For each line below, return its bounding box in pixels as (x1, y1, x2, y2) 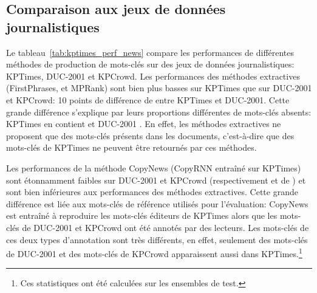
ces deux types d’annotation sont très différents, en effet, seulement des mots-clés (6, 233, 308, 246)
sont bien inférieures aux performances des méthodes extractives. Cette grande (6, 185, 298, 198)
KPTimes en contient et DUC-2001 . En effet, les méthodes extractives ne (6, 117, 281, 130)
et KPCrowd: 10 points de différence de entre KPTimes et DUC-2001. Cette (6, 93, 290, 106)
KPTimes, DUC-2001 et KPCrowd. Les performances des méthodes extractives (6, 69, 300, 82)
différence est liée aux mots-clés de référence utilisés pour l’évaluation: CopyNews (6, 197, 308, 210)
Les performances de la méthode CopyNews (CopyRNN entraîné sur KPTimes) (6, 161, 301, 174)
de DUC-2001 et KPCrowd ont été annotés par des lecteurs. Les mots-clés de (22, 221, 309, 233)
